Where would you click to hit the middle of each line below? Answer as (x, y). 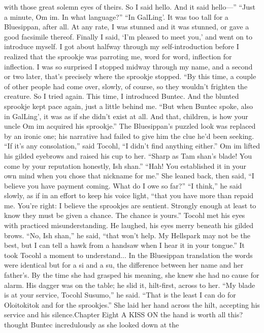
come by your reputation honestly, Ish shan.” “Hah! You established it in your (125, 165)
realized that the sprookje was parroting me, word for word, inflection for (118, 56)
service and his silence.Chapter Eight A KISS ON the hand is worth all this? (124, 314)
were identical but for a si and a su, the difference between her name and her (124, 265)
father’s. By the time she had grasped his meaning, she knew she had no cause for (132, 275)
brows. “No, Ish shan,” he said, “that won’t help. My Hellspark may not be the (127, 235)
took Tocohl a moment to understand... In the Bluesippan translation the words (128, 255)
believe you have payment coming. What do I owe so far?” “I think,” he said (123, 185)
